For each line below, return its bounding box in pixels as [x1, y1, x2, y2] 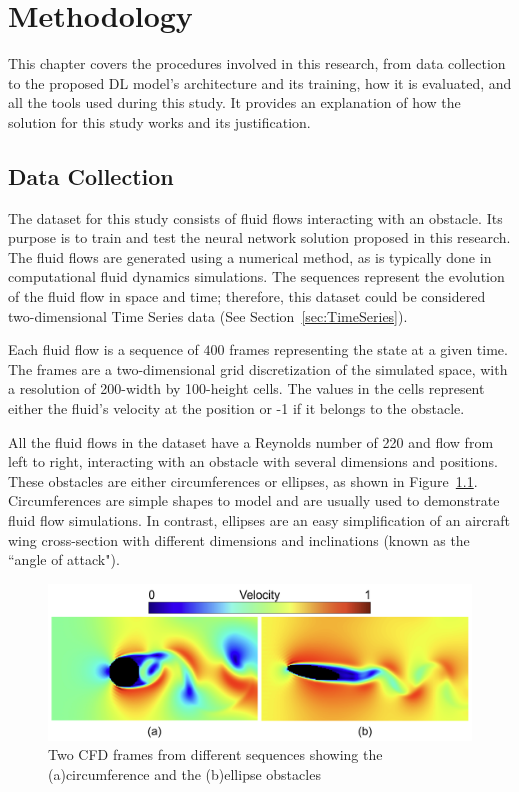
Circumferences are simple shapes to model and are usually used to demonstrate [8, 490, 500, 511]
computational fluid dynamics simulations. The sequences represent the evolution [8, 266, 505, 287]
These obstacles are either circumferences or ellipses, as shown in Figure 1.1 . [8, 470, 478, 491]
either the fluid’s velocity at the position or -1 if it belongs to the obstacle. [8, 398, 465, 419]
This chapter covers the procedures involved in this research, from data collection [8, 53, 506, 74]
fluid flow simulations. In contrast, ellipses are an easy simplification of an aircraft [8, 510, 510, 531]
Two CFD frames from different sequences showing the [48, 744, 383, 765]
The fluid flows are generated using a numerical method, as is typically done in [8, 246, 492, 267]
